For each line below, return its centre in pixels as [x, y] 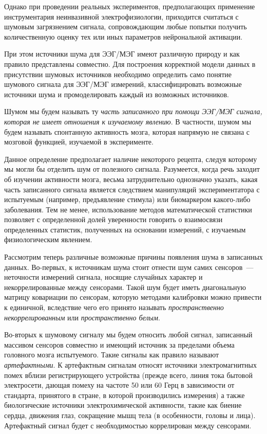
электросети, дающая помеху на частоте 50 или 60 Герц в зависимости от [119, 385]
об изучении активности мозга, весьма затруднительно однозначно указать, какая [131, 179]
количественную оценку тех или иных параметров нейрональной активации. [123, 36]
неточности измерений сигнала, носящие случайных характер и [103, 277]
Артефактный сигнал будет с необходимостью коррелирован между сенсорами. [128, 425]
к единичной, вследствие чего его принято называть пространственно [114, 307]
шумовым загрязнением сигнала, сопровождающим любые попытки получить [126, 26]
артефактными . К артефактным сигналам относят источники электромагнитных [130, 365]
